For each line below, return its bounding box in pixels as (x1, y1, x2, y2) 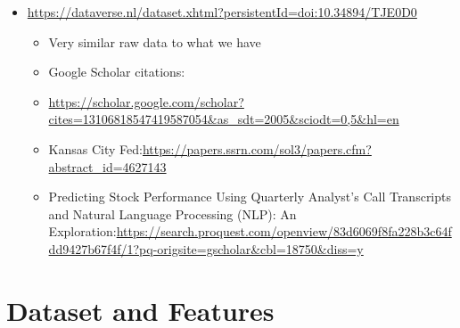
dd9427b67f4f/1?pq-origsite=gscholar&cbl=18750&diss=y (48, 239, 364, 258)
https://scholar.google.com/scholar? (48, 92, 244, 111)
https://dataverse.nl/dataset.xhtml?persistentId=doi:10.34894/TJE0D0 (27, 3, 417, 20)
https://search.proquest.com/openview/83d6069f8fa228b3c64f (116, 222, 452, 241)
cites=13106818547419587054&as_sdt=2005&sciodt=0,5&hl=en (48, 110, 399, 128)
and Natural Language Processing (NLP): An (48, 204, 297, 223)
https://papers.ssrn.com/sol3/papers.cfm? (142, 139, 372, 158)
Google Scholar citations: (48, 62, 185, 81)
